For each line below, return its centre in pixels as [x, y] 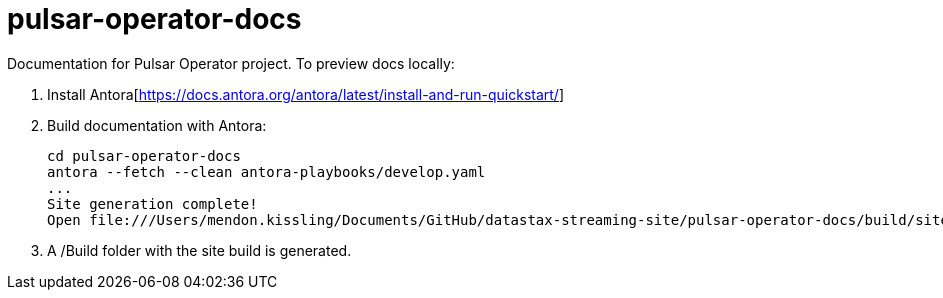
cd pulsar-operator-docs [144, 155]
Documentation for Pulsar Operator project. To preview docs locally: [231, 63]
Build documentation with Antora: [157, 125]
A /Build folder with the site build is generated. [199, 250]
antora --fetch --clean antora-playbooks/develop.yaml [266, 171]
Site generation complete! [152, 203]
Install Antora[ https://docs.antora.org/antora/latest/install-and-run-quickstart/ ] [306, 94]
